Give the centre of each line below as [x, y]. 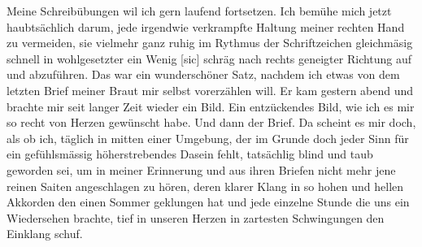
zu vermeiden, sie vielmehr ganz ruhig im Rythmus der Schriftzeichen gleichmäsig [210, 43]
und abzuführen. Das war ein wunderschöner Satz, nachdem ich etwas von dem [203, 74]
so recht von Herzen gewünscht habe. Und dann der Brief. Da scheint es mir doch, [211, 122]
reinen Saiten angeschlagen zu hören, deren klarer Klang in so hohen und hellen [205, 186]
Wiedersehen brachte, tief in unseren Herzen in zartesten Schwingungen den [196, 217]
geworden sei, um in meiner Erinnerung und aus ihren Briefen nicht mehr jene [201, 169]
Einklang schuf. [45, 234]
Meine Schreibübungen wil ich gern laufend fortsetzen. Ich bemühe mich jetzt [199, 11]
